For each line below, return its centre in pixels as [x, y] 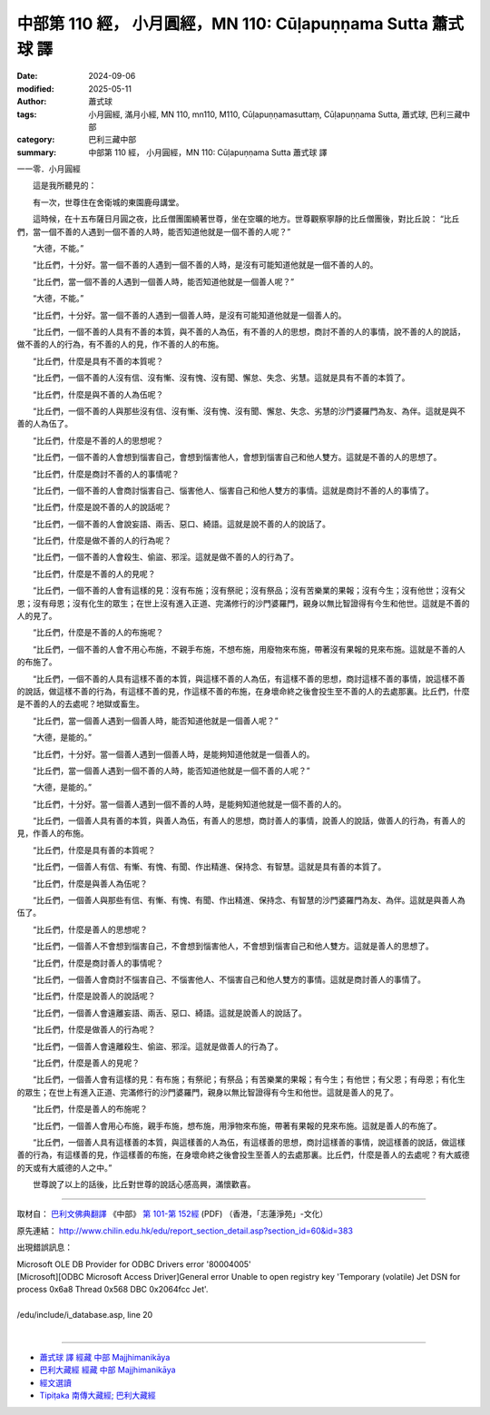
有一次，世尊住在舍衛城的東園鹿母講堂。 [108, 202]
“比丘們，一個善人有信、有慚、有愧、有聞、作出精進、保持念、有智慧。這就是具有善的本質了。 [209, 867]
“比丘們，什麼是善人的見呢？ [86, 1063]
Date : [27, 76]
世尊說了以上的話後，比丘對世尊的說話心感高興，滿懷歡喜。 [144, 1184]
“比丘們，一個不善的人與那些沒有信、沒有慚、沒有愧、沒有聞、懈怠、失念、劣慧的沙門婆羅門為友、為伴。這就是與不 [249, 411]
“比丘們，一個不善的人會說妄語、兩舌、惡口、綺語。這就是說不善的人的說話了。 [181, 524]
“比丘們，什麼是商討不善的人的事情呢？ [106, 474]
